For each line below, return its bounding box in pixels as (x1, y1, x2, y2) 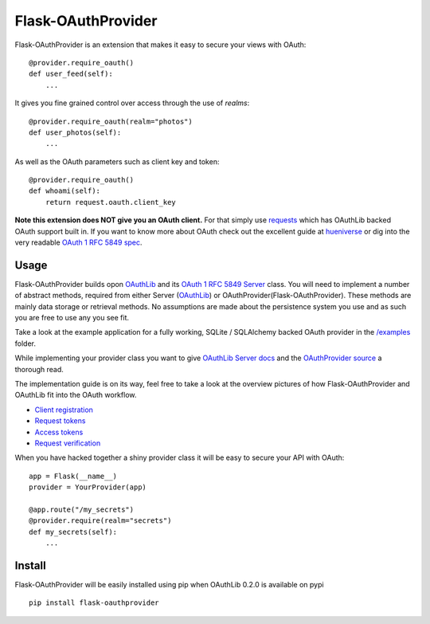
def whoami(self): (29, 186, 101, 195)
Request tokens (34, 416, 86, 426)
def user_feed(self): (29, 69, 113, 79)
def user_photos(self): (29, 128, 122, 137)
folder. (14, 339, 36, 348)
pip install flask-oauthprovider (29, 598, 159, 607)
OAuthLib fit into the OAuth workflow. (14, 390, 137, 400)
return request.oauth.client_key (45, 198, 177, 206)
